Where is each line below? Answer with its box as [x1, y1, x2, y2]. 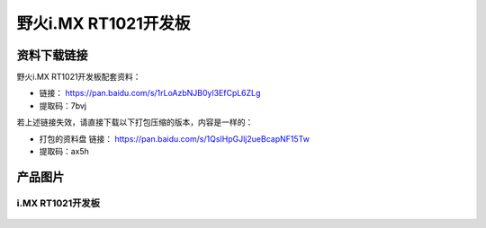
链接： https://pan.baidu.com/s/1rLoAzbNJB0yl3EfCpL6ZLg [39, 88, 261, 99]
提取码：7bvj [39, 100, 87, 111]
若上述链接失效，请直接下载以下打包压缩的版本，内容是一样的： [16, 117, 254, 127]
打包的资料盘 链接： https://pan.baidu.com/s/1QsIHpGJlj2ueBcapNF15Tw [39, 133, 310, 144]
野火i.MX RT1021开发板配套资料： [16, 72, 141, 83]
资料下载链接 [16, 48, 88, 63]
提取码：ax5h [39, 146, 90, 157]
